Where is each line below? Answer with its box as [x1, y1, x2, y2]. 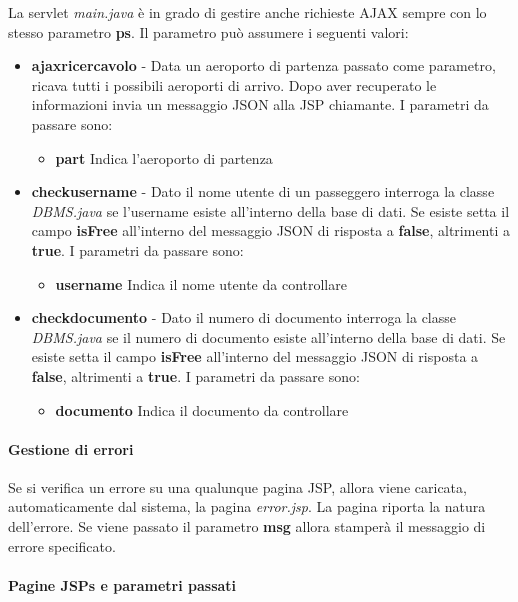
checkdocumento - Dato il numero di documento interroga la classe [31, 307, 456, 328]
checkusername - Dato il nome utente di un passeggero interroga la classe [31, 181, 495, 202]
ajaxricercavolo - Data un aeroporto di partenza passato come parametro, [31, 55, 496, 76]
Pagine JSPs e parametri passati [8, 574, 237, 595]
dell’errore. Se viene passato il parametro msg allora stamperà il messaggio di [8, 516, 486, 537]
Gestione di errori [8, 438, 134, 459]
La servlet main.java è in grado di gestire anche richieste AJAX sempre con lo [8, 2, 487, 22]
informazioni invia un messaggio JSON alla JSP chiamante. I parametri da [31, 94, 489, 115]
